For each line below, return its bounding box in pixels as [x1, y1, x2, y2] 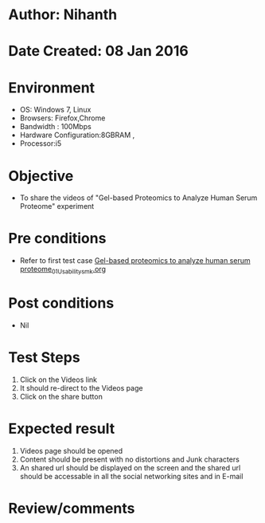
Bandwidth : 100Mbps [19, 122, 92, 132]
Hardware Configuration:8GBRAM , [19, 130, 135, 140]
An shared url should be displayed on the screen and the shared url [19, 462, 241, 472]
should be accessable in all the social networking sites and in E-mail [19, 471, 244, 481]
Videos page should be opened [19, 446, 123, 455]
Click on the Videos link [19, 375, 98, 384]
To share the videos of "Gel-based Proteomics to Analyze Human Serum [19, 193, 258, 203]
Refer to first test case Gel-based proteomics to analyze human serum [19, 256, 251, 265]
